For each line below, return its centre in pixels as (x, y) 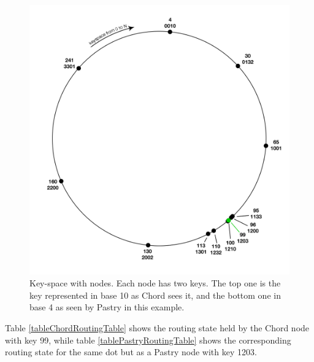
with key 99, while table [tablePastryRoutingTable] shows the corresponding (148, 340)
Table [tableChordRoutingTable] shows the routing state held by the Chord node (157, 327)
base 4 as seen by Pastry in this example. (107, 307)
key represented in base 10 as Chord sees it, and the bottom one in (155, 295)
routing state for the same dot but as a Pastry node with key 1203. (131, 352)
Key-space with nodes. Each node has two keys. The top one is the (155, 283)
